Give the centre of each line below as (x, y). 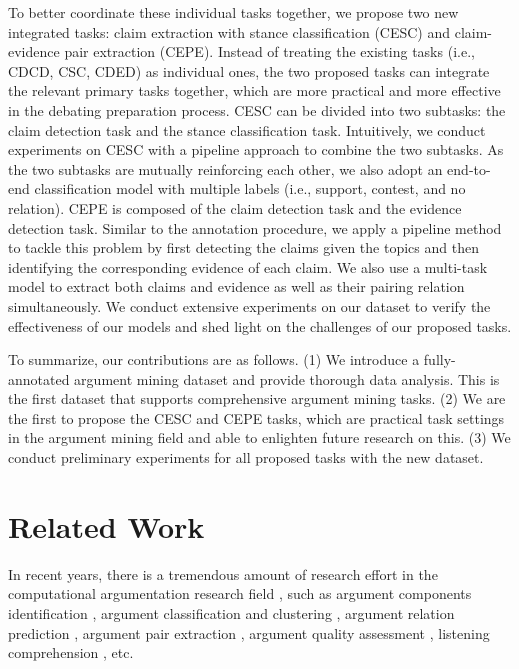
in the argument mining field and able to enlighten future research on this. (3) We (259, 437)
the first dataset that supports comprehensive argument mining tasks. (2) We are (257, 398)
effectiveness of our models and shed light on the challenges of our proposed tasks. (260, 325)
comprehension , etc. (71, 652)
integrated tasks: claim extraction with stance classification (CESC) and (229, 31)
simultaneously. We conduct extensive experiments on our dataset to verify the (249, 305)
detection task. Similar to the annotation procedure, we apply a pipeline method (255, 227)
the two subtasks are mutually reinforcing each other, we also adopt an (225, 168)
